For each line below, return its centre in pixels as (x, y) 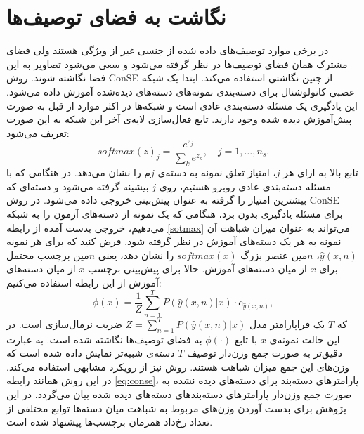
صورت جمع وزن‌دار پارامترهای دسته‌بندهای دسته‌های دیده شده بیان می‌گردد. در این (179, 394)
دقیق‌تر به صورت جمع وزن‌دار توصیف (265, 353)
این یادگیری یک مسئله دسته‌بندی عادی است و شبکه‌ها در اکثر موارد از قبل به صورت (182, 105)
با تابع (246, 339)
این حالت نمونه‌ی (305, 339)
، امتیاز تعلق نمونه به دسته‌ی (217, 172)
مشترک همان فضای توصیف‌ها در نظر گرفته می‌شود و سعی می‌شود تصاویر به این (177, 64)
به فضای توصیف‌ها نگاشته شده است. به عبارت (104, 339)
